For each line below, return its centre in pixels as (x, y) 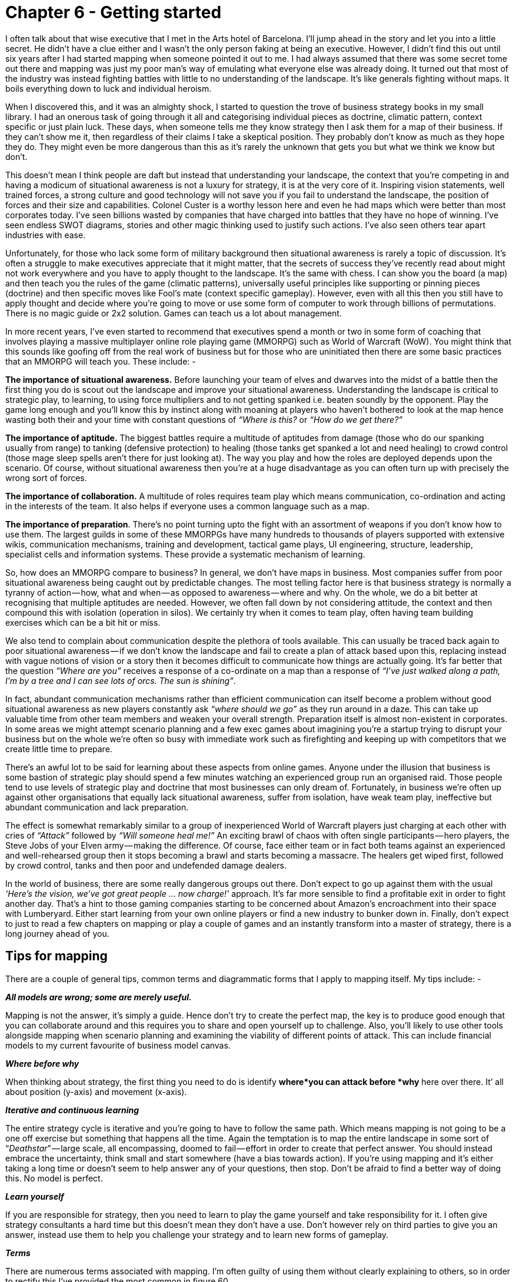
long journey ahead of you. (57, 933)
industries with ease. (46, 235)
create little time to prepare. (59, 749)
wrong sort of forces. (46, 478)
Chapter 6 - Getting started (114, 12)
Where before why (42, 1063)
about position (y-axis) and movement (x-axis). (96, 1091)
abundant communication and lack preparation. (97, 807)
